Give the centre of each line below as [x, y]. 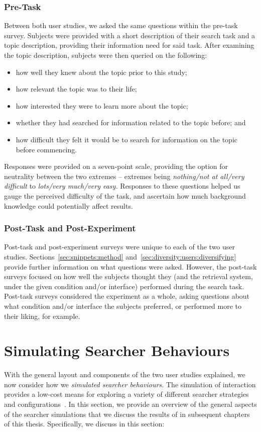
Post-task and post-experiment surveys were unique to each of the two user [120, 247]
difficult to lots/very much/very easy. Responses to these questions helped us [122, 186]
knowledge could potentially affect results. [69, 205]
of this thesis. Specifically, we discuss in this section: [84, 424]
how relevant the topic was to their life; [76, 89]
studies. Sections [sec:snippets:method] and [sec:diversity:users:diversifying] [120, 256]
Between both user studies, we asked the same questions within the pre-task [121, 25]
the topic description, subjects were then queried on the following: [106, 55]
